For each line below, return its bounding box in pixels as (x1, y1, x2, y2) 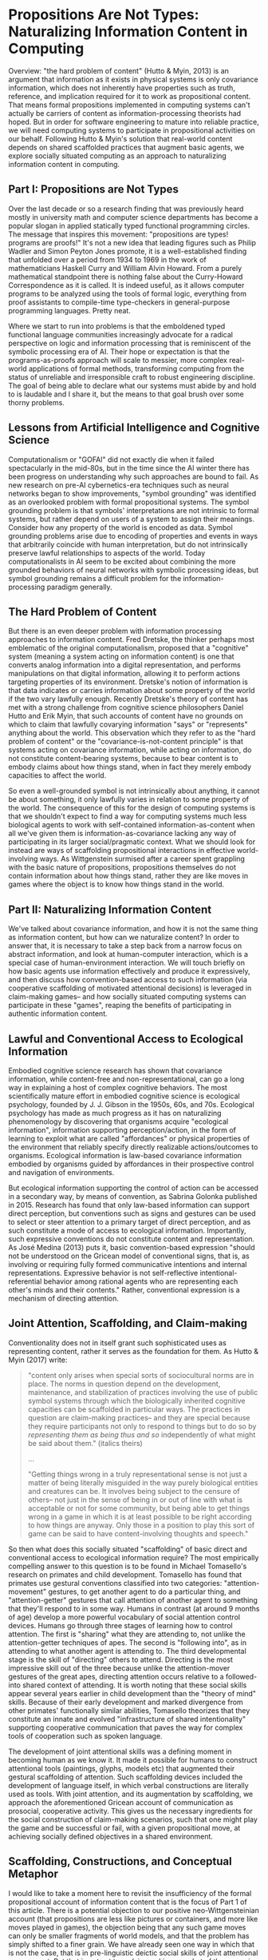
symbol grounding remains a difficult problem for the (8, 573, 182, 583)
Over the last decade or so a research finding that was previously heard (8, 204, 244, 213)
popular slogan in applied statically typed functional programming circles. (8, 221, 250, 230)
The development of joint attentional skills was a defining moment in (8, 1747, 233, 1756)
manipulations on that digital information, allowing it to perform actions (8, 669, 241, 679)
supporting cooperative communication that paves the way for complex (8, 1723, 243, 1732)
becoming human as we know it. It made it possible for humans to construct (8, 1755, 258, 1764)
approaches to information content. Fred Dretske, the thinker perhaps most (8, 635, 255, 644)
